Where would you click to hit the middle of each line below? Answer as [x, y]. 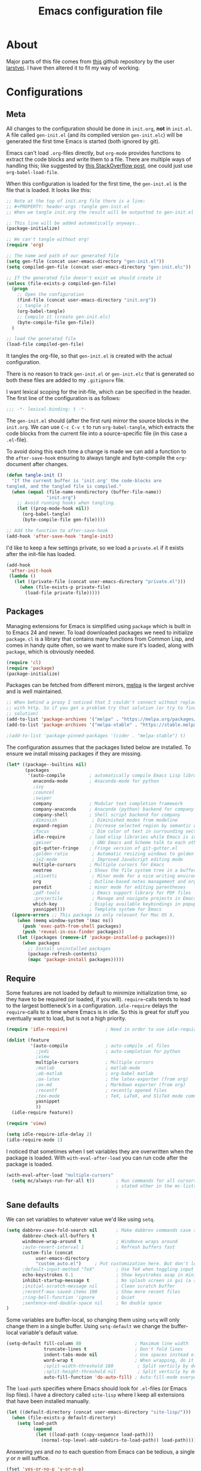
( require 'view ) [26, 1124]
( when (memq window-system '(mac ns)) [65, 921]
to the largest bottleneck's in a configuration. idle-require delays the [92, 1005]
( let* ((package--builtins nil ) [46, 764]
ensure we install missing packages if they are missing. [74, 753]
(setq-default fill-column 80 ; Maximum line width [97, 1344]
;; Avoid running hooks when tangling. [67, 503]
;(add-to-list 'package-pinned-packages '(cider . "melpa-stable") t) [96, 735]
